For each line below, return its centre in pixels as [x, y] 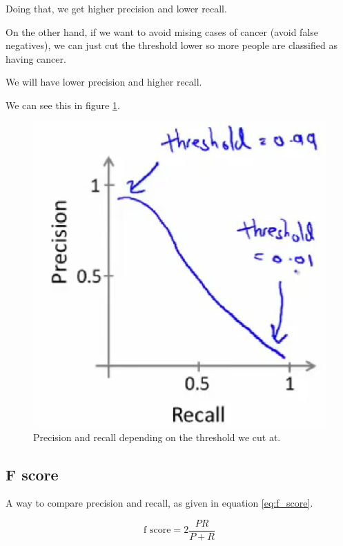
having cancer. [36, 58]
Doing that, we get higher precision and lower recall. [116, 8]
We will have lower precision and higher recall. [104, 82]
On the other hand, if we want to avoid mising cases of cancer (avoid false [162, 31]
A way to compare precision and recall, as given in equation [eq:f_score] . [159, 503]
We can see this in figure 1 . [63, 105]
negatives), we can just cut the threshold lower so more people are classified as [171, 45]
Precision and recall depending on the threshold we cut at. [157, 437]
